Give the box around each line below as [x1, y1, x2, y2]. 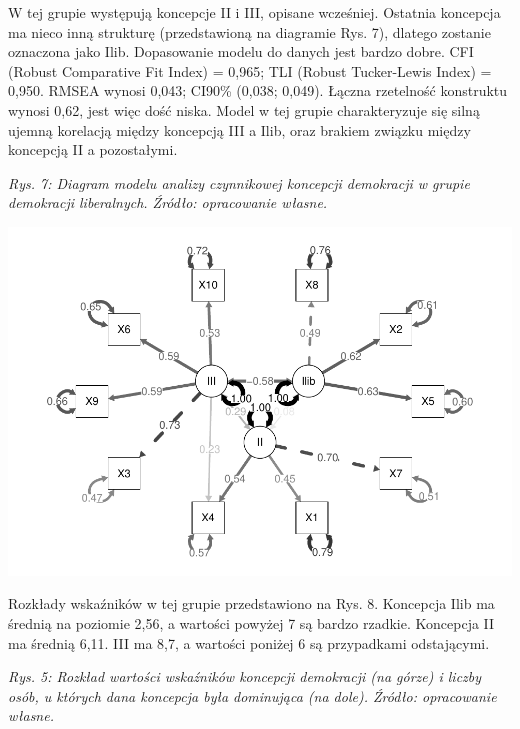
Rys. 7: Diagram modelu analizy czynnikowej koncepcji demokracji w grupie [8, 172, 470, 193]
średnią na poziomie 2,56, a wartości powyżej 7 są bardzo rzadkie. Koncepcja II [8, 613, 495, 634]
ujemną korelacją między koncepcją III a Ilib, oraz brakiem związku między [8, 119, 471, 140]
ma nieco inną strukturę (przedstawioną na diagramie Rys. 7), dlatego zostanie [8, 21, 491, 42]
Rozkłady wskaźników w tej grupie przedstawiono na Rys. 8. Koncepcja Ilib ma [8, 593, 495, 614]
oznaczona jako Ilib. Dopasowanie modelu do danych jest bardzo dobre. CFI [8, 41, 474, 62]
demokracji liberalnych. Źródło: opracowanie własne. [8, 192, 328, 213]
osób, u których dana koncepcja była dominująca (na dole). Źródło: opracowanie [8, 685, 497, 706]
